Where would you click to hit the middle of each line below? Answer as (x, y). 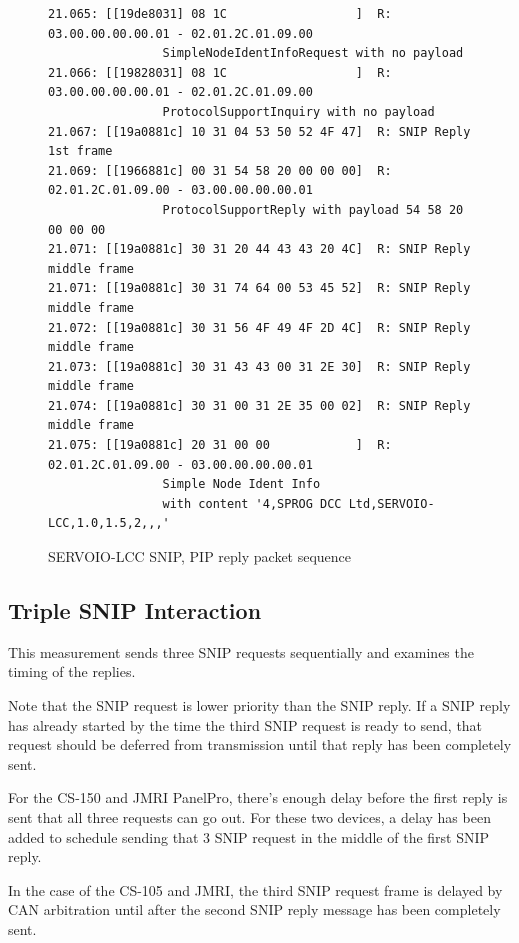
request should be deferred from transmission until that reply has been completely (260, 744)
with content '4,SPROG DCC (252, 503)
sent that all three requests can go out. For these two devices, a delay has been (249, 816)
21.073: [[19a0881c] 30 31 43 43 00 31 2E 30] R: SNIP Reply (259, 366)
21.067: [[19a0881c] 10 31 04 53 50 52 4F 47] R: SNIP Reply (259, 131)
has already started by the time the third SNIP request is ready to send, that (245, 724)
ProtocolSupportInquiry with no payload (298, 111)
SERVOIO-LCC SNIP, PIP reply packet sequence (200, 556)
